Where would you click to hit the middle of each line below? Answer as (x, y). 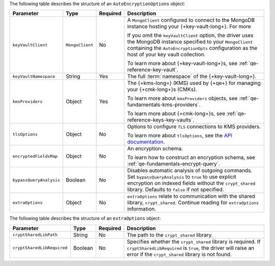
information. (142, 209)
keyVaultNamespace (34, 76)
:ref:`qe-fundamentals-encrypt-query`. (174, 164)
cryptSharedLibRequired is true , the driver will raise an (190, 248)
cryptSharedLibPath (35, 235)
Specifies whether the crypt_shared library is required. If (194, 242)
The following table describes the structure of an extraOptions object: (85, 218)
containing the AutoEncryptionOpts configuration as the (192, 48)
